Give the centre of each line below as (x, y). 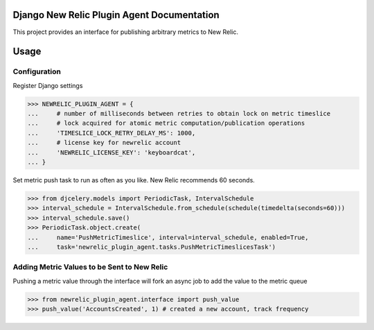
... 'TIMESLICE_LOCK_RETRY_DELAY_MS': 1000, (112, 133)
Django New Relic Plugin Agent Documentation (116, 15)
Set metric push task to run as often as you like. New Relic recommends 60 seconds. (134, 180)
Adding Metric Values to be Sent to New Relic (90, 267)
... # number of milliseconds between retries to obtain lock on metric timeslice (179, 114)
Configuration (37, 71)
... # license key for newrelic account (104, 143)
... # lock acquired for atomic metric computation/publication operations (166, 123)
